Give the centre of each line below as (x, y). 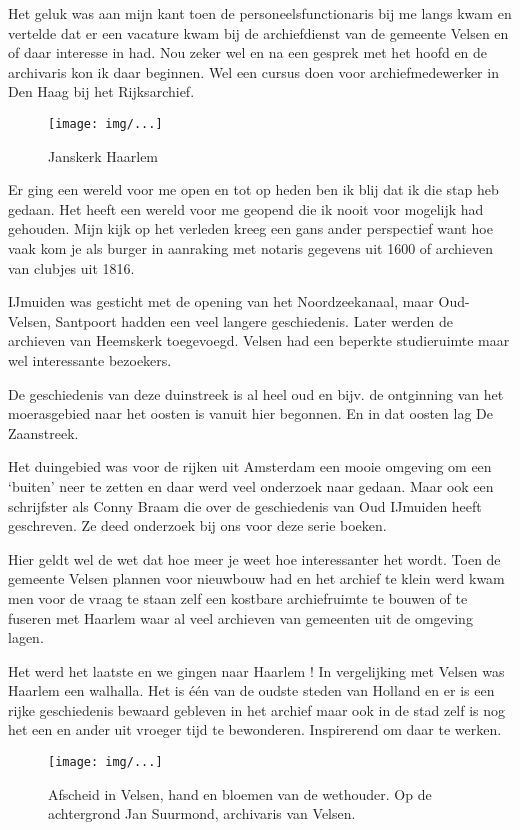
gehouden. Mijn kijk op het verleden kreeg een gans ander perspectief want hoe (250, 228)
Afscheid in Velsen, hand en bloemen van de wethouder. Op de (240, 793)
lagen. (26, 637)
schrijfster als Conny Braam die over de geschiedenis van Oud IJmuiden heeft (245, 505)
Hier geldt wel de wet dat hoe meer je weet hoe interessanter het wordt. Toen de (254, 558)
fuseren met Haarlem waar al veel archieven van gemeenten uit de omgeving (240, 617)
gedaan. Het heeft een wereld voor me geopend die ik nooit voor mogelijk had (246, 208)
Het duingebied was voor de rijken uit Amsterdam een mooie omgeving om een (250, 466)
